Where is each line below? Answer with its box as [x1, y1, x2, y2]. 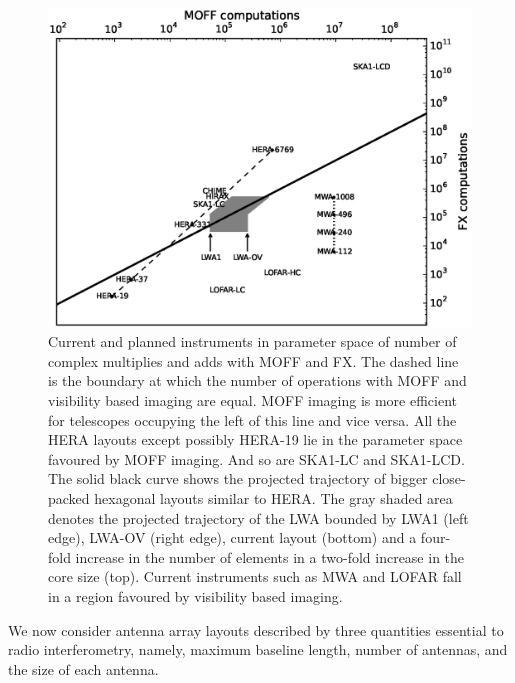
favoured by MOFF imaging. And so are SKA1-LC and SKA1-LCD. [48, 448, 465, 469]
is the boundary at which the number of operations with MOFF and [48, 370, 467, 391]
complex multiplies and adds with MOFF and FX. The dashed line [48, 350, 459, 371]
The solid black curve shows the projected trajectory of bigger [48, 468, 428, 489]
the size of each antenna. [8, 658, 159, 679]
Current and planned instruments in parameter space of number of [48, 331, 457, 352]
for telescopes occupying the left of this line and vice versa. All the [48, 409, 457, 430]
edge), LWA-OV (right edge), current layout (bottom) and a [48, 527, 417, 548]
